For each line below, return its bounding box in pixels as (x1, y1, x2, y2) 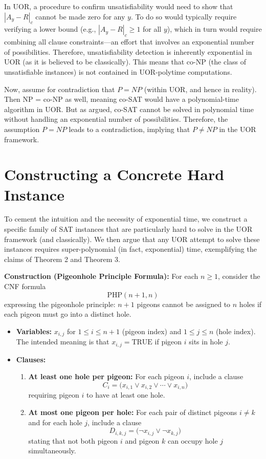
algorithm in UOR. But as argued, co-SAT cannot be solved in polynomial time (4, 103, 254, 114)
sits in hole (189, 336, 223, 347)
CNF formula (4, 281, 46, 291)
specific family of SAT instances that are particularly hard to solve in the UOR (4, 224, 253, 234)
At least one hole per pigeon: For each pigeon (28, 371, 185, 382)
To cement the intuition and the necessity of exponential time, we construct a (4, 213, 248, 224)
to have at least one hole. (86, 389, 165, 400)
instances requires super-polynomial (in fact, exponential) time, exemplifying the (4, 244, 257, 254)
